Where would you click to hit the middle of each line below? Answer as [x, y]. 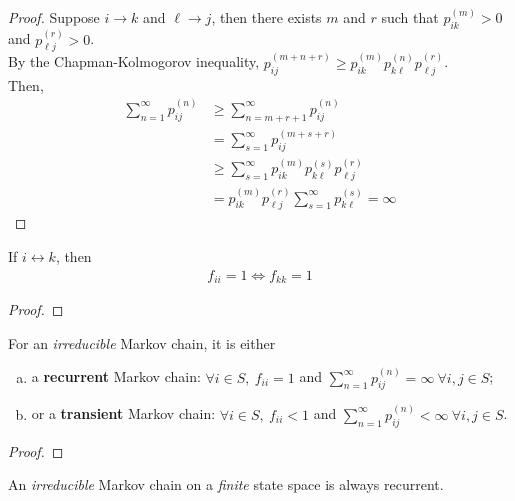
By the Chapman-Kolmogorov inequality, [134, 61]
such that [410, 17]
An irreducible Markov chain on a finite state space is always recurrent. [226, 484]
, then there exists [266, 17]
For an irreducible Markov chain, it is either [142, 342]
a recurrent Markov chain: [116, 376]
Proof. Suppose [54, 17]
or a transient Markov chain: [123, 413]
